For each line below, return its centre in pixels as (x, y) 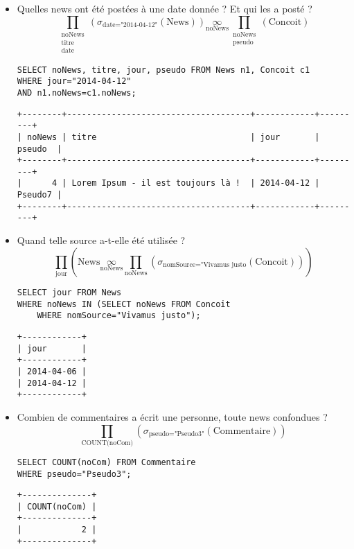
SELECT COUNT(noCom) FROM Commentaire (106, 462)
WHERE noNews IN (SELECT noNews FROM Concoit (124, 304)
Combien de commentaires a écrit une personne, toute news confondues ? (172, 416)
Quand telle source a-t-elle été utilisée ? (101, 240)
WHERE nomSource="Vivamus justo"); (119, 316)
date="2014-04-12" (130, 25)
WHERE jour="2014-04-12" (74, 81)
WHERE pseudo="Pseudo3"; (74, 474)
